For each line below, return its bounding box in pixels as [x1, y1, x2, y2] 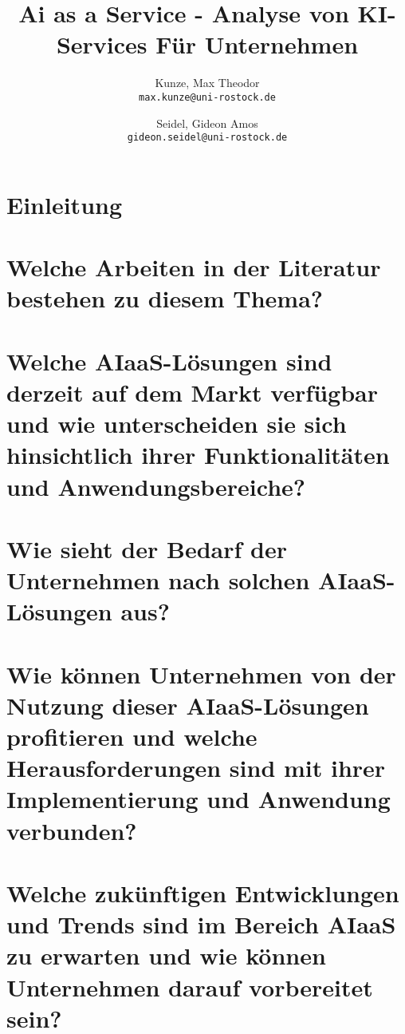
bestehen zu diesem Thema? [6, 282, 324, 315]
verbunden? [6, 814, 137, 846]
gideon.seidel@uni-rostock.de [127, 132, 288, 144]
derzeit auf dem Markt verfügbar [6, 375, 378, 408]
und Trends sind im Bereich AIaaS [6, 908, 396, 941]
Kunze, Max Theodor [155, 74, 260, 91]
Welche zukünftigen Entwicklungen [6, 876, 399, 909]
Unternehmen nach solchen [6, 564, 310, 596]
